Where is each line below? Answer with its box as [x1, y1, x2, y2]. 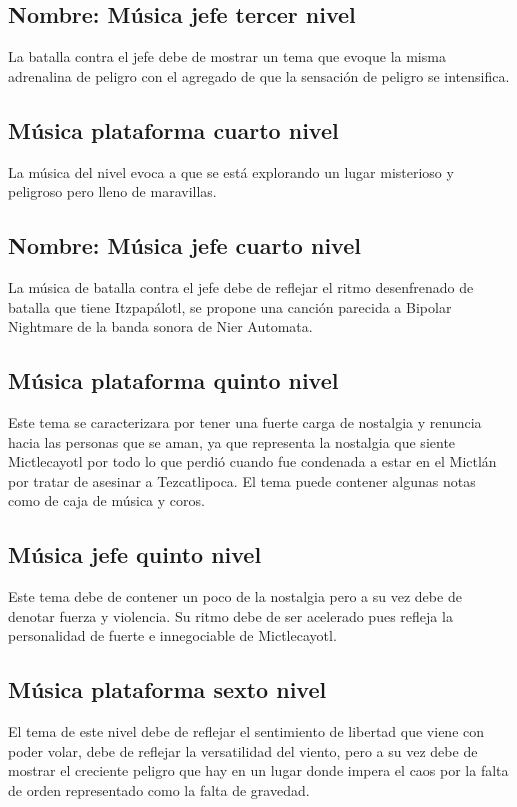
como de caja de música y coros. [8, 490, 205, 511]
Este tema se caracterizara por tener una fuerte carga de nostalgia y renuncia [8, 411, 482, 432]
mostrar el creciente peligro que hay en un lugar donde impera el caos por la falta [8, 760, 509, 781]
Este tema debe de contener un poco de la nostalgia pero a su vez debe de [8, 586, 462, 607]
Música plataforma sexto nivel [8, 674, 327, 705]
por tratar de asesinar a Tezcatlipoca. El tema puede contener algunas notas [8, 470, 476, 491]
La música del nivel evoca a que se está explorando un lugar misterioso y [8, 161, 454, 182]
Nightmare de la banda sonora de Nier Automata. [8, 316, 313, 337]
